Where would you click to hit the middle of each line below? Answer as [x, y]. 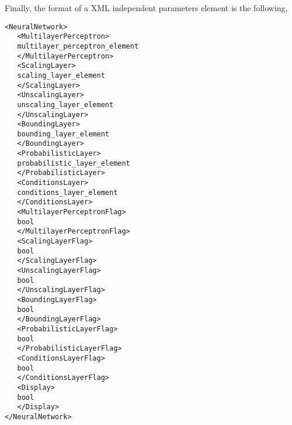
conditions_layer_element [67, 192]
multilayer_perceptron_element [78, 46]
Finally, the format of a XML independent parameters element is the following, [146, 8]
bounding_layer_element [63, 134]
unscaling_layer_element [65, 104]
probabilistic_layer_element [74, 163]
